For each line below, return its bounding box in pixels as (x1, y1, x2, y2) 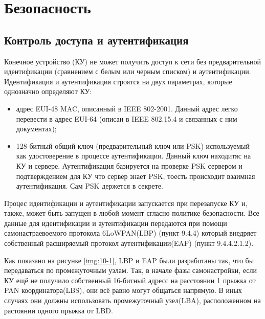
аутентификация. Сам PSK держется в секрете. (16, 180, 163, 191)
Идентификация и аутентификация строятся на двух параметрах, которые (4, 76, 232, 86)
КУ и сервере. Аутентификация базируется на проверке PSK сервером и (16, 160, 242, 171)
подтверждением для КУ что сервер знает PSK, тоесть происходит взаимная (16, 170, 255, 181)
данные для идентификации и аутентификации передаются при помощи (4, 217, 227, 228)
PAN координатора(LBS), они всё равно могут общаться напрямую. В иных (4, 285, 242, 295)
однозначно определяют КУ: (4, 86, 92, 97)
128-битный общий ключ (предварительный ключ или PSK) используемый (16, 140, 250, 151)
